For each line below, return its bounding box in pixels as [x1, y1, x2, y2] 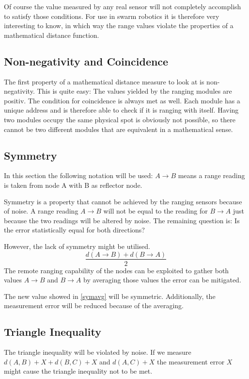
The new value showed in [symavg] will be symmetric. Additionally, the [4, 291, 216, 301]
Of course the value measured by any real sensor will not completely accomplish [4, 1, 241, 11]
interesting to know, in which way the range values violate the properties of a [4, 20, 233, 31]
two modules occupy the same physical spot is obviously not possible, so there [4, 114, 235, 124]
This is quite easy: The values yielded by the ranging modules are [37, 86, 232, 96]
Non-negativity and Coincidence [4, 53, 169, 68]
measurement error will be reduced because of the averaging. [4, 300, 184, 311]
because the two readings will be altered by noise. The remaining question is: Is [4, 215, 240, 225]
